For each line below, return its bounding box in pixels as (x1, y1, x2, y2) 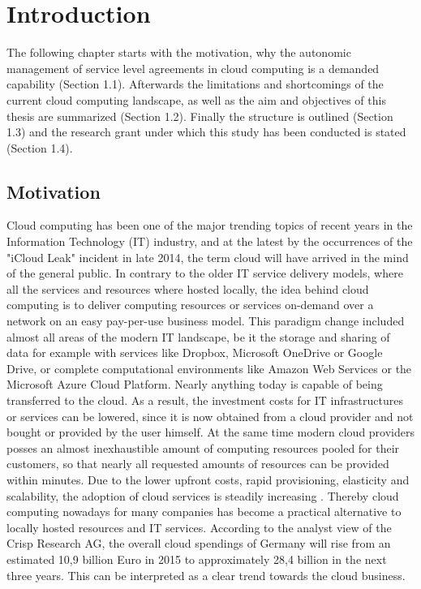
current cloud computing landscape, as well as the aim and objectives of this (6, 91, 386, 108)
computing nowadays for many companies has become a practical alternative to (6, 503, 402, 520)
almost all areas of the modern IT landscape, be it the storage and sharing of (6, 328, 390, 345)
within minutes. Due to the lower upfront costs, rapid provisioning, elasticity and (6, 471, 410, 488)
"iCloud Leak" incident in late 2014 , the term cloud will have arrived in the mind (6, 248, 409, 265)
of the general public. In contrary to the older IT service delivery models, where (6, 264, 403, 282)
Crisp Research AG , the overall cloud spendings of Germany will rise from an (6, 535, 391, 552)
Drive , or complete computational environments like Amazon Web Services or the (6, 359, 412, 376)
